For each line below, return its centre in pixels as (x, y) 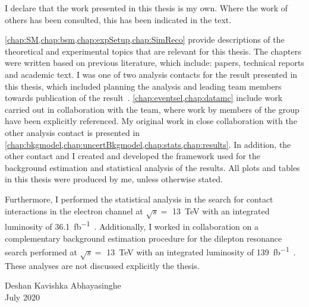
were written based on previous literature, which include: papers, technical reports (154, 63)
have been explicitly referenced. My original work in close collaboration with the (151, 121)
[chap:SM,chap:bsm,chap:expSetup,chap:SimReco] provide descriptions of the (145, 39)
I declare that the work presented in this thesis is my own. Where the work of (146, 8)
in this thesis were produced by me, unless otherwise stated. (114, 179)
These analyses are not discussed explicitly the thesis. (102, 265)
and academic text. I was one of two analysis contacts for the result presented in (151, 74)
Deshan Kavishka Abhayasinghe (63, 285)
